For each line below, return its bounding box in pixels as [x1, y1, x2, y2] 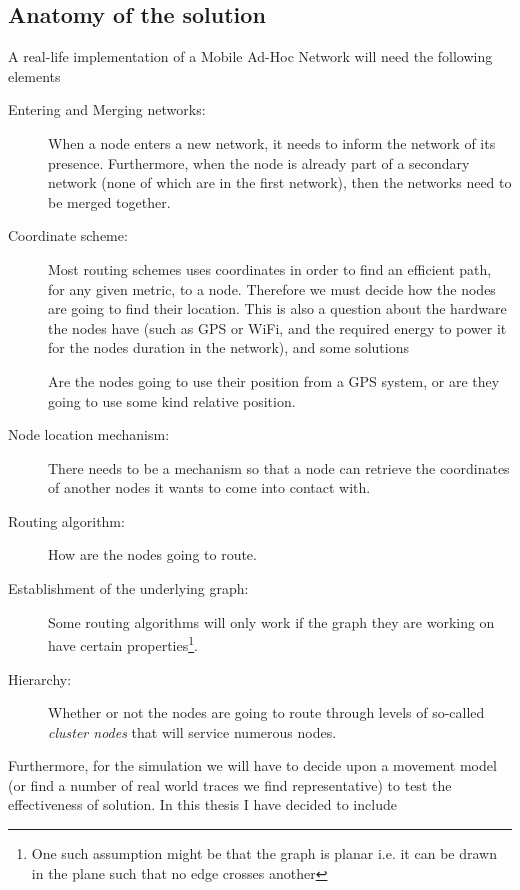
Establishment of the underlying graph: [8, 578, 249, 599]
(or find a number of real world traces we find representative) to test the [8, 774, 452, 795]
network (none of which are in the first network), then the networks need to [48, 172, 512, 193]
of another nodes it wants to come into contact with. [48, 477, 371, 498]
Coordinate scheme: [8, 225, 128, 246]
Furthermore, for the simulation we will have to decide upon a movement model [8, 755, 497, 776]
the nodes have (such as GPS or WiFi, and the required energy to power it [48, 317, 507, 338]
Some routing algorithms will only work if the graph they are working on [48, 611, 495, 632]
